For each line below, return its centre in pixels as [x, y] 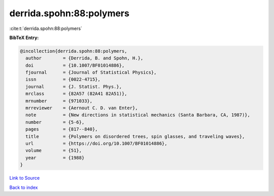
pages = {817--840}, [62, 129]
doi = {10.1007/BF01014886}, [75, 65]
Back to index [24, 187]
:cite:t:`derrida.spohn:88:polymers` [46, 28]
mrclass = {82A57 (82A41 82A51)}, [76, 94]
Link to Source [25, 178]
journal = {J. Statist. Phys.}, [74, 87]
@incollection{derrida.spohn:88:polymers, [74, 51]
